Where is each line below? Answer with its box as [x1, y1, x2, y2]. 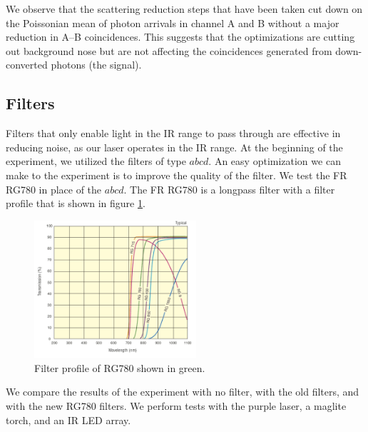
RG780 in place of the [6, 181, 102, 196]
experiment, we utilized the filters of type [6, 154, 186, 169]
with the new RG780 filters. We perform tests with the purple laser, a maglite [6, 398, 347, 413]
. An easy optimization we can [208, 154, 341, 169]
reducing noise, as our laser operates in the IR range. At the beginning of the [6, 139, 343, 154]
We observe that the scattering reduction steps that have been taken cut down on [6, 1, 363, 16]
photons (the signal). [51, 57, 142, 72]
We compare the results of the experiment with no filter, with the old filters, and [6, 384, 359, 399]
